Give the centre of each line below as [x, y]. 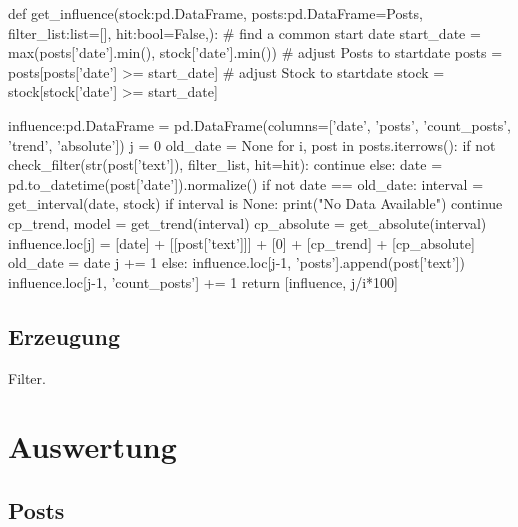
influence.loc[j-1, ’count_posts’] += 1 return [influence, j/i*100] [203, 281]
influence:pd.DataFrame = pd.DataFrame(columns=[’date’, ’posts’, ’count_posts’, [259, 124]
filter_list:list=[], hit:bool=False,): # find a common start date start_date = [244, 32]
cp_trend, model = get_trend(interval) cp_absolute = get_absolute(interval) [247, 222]
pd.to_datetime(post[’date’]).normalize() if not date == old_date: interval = [246, 183]
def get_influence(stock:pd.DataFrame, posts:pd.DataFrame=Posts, [215, 13]
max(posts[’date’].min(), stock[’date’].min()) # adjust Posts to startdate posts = [255, 52]
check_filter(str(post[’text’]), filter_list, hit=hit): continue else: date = [225, 164]
